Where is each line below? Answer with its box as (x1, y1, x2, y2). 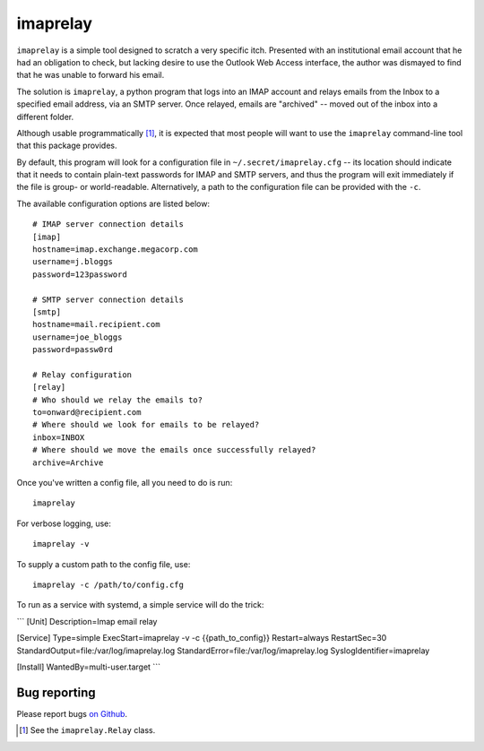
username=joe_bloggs (32, 332, 123, 342)
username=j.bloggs (32, 256, 114, 267)
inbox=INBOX (32, 432, 85, 443)
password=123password (32, 269, 127, 280)
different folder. (16, 111, 74, 122)
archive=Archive (32, 457, 104, 468)
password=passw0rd (32, 345, 114, 355)
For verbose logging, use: (16, 518, 112, 529)
